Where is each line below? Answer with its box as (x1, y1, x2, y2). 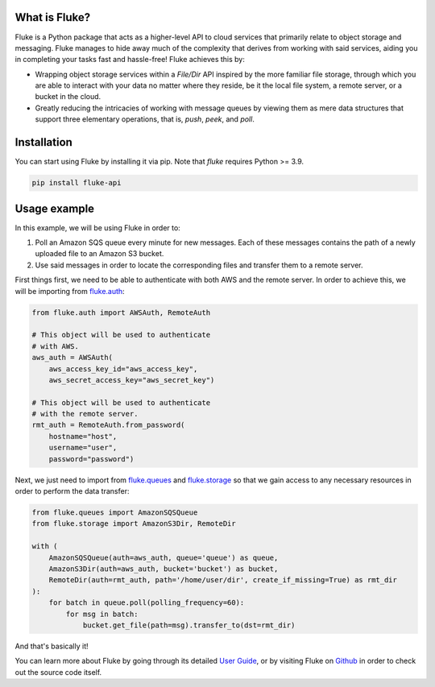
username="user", (48, 443, 118, 453)
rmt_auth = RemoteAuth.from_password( (31, 420, 185, 430)
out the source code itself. (14, 667, 102, 677)
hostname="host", (48, 432, 118, 441)
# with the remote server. (31, 409, 139, 419)
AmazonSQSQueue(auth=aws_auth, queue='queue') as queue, (48, 552, 279, 562)
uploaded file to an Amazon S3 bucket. (35, 249, 164, 259)
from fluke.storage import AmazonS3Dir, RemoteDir (31, 519, 237, 528)
